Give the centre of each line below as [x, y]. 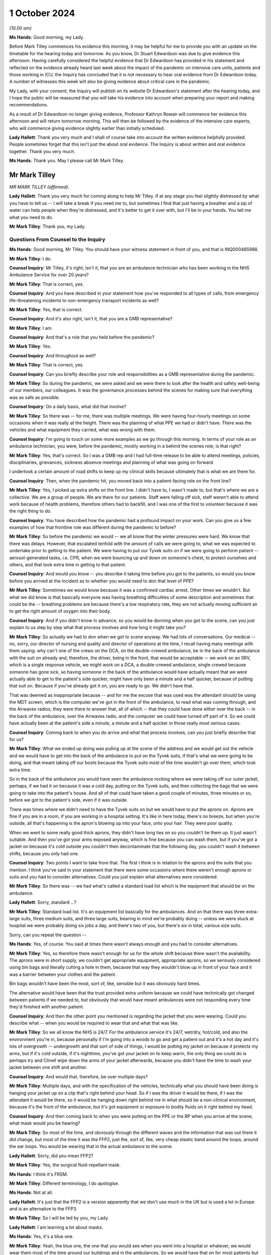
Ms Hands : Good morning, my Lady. [47, 37]
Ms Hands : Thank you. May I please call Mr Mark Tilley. [67, 161]
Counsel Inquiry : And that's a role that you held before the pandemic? [82, 337]
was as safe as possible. [35, 397]
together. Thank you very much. [42, 151]
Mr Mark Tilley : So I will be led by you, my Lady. [59, 1218]
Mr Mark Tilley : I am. [31, 328]
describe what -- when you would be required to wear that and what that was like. [94, 1023]
